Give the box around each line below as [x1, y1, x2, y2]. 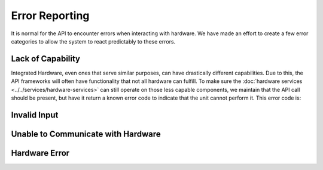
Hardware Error [11, 148, 70, 158]
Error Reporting [11, 9, 90, 22]
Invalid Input [11, 110, 59, 120]
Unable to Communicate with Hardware [11, 129, 161, 139]
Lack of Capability [11, 54, 81, 64]
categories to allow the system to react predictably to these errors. [11, 38, 176, 45]
